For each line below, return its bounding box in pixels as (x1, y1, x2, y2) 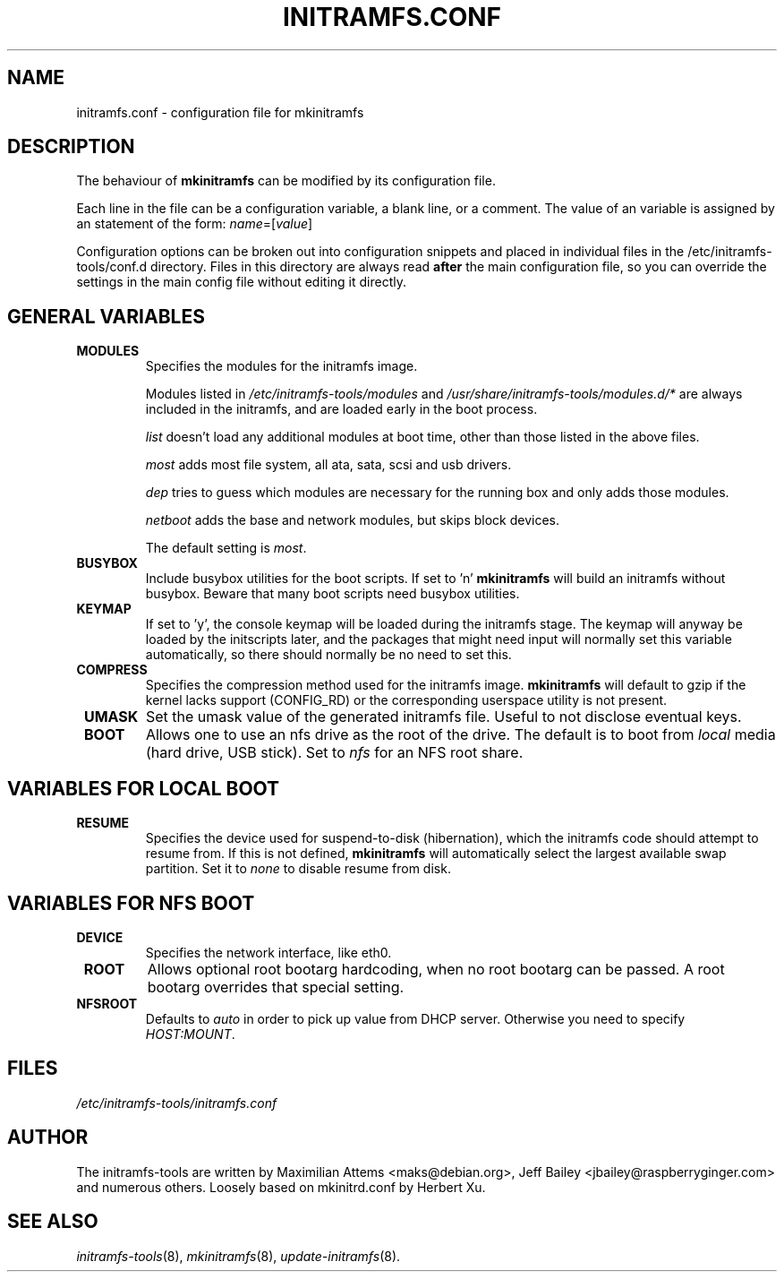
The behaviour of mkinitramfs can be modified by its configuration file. (76, 173, 496, 189)
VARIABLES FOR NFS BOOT (7, 891, 255, 914)
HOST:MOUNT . (145, 1026, 235, 1042)
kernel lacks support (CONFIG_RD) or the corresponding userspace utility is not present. (145, 692, 668, 708)
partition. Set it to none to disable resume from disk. (145, 861, 451, 877)
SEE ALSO (7, 1210, 98, 1233)
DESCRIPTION (7, 135, 135, 159)
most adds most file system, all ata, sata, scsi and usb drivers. (145, 457, 512, 473)
